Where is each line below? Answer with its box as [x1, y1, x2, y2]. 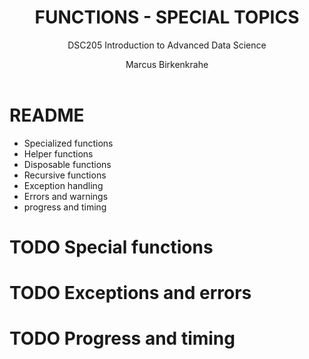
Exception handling [23, 179, 104, 191]
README [9, 104, 85, 126]
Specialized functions [23, 137, 114, 149]
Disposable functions [23, 158, 112, 170]
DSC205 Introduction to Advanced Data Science [67, 39, 267, 51]
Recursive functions [23, 169, 107, 181]
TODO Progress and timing [9, 327, 236, 350]
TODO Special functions [9, 236, 214, 258]
